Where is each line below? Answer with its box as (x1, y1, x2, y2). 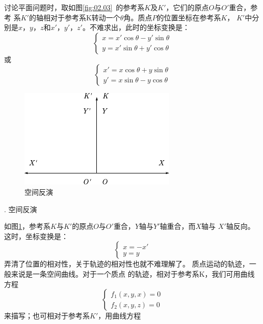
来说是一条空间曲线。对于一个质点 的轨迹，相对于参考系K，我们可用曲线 (11, 268, 255, 279)
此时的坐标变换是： (125, 22, 190, 33)
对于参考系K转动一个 (50, 12, 120, 22)
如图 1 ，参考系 (4, 221, 50, 231)
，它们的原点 (166, 2, 209, 12)
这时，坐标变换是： (4, 230, 68, 241)
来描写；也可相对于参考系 (4, 310, 90, 321)
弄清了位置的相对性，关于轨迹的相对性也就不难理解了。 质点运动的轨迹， (4, 258, 249, 269)
